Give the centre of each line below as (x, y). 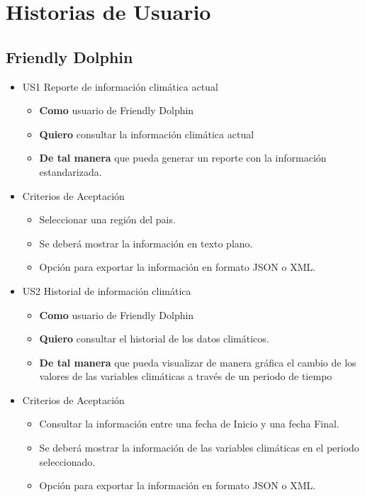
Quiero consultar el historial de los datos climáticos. (154, 339)
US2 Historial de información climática (107, 290)
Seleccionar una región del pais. (107, 219)
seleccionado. (67, 461)
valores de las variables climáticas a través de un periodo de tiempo (186, 376)
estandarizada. (71, 171)
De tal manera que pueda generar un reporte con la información (183, 158)
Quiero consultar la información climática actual (147, 134)
